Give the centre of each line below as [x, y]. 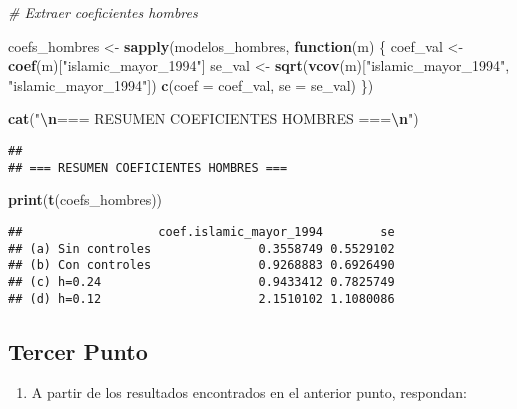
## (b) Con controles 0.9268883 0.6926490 [201, 265]
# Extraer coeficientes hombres [103, 12]
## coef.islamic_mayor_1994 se [201, 231]
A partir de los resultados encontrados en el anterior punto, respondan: [249, 392]
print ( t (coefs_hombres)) [85, 199]
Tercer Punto [78, 350]
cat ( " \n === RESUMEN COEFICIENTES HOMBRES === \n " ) [213, 118]
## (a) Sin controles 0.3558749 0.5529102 [201, 248]
